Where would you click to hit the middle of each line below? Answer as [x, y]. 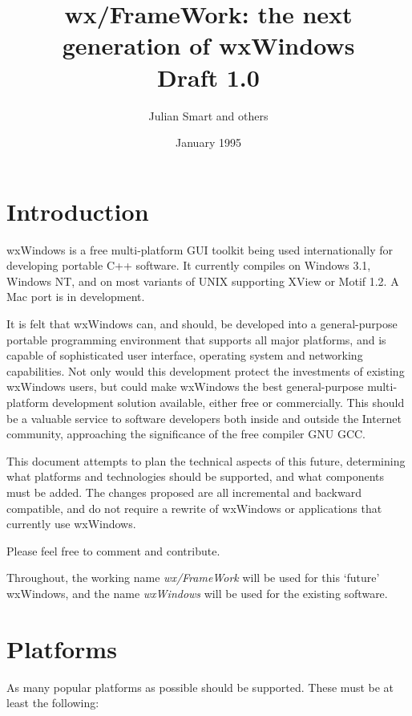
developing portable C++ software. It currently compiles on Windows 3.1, [189, 265]
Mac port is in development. [76, 297]
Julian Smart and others [208, 115]
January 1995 [208, 142]
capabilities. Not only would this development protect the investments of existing [206, 370]
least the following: [53, 703]
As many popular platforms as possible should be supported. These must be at [200, 687]
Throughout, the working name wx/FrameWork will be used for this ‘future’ [193, 578]
